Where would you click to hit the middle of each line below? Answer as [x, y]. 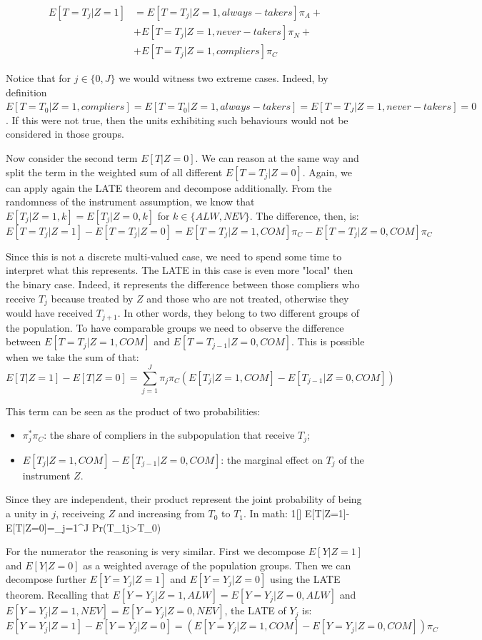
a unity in [27, 513]
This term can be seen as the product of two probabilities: [133, 411]
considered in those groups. [65, 134]
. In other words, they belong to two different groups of [239, 313]
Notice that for [39, 78]
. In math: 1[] [273, 513]
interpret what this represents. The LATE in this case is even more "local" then [180, 270]
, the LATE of [255, 610]
